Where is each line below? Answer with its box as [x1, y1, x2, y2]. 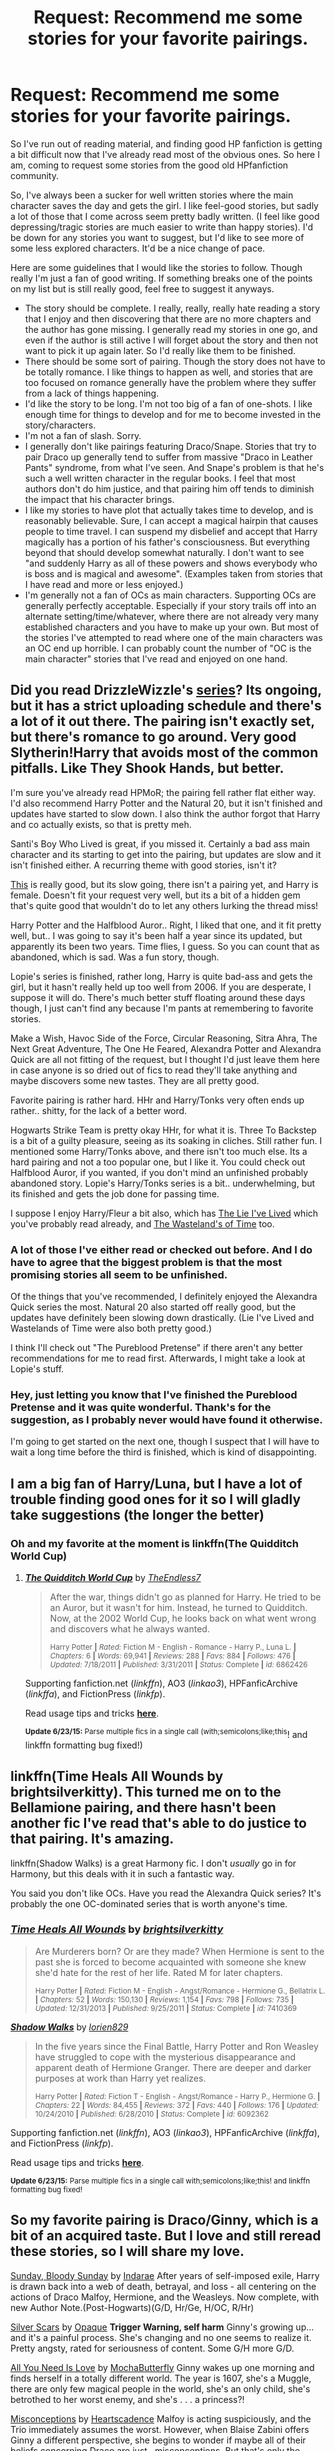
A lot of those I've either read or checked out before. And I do [10, 1242, 313, 1256]
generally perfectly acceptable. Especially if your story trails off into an [24, 599, 317, 611]
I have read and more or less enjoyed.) [24, 578, 184, 590]
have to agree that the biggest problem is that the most [10, 1255, 283, 1269]
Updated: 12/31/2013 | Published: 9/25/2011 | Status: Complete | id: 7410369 [34, 2003, 298, 2013]
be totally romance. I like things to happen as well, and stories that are [24, 366, 314, 378]
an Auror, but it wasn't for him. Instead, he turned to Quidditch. [49, 1602, 308, 1614]
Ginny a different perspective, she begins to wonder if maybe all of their [10, 2434, 307, 2446]
